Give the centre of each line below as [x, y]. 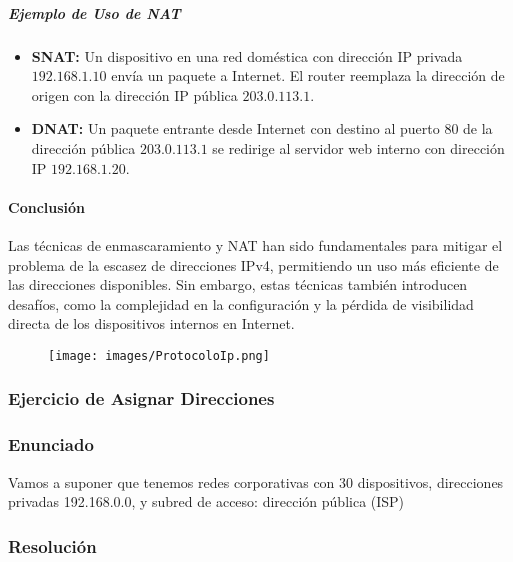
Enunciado [51, 444]
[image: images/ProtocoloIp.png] [159, 355]
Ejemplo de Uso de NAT [94, 12]
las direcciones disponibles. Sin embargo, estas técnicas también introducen [238, 284]
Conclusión [47, 206]
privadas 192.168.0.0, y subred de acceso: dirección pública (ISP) [206, 501]
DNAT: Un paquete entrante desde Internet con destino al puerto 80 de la [262, 128]
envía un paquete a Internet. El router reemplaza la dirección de [308, 75]
